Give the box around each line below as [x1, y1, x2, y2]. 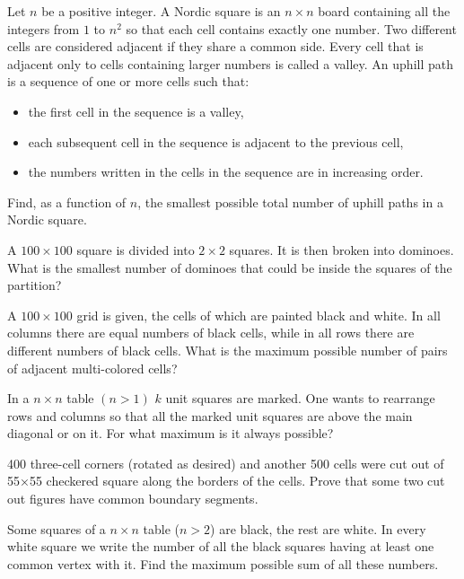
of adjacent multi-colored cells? [7, 358, 178, 377]
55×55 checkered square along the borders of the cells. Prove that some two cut [7, 471, 445, 490]
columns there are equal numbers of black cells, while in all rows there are [7, 323, 415, 342]
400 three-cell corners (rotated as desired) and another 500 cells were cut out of [7, 453, 444, 472]
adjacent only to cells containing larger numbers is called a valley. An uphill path [7, 54, 453, 73]
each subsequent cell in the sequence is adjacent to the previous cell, [28, 132, 404, 151]
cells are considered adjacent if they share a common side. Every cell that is [7, 37, 424, 56]
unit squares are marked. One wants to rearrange [165, 389, 435, 408]
